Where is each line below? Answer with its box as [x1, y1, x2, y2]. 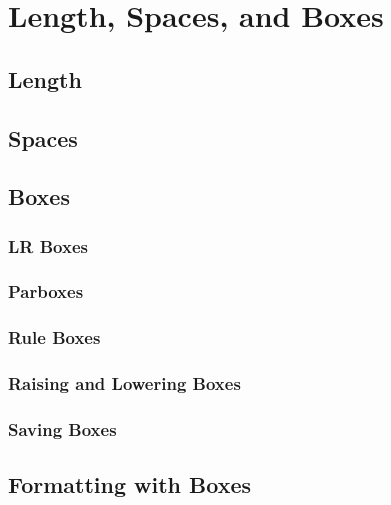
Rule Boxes [8, 325, 101, 350]
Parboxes [8, 279, 84, 304]
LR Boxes [8, 233, 88, 258]
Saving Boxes [8, 417, 117, 442]
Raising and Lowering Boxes [8, 371, 241, 396]
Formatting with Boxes [8, 469, 252, 500]
